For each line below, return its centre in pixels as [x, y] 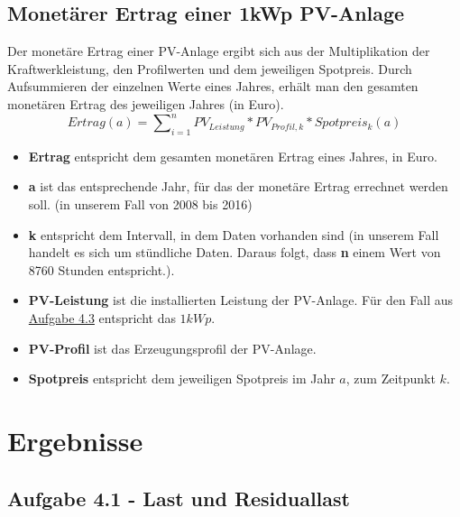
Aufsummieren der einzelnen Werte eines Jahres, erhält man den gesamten [213, 86]
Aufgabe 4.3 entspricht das [102, 318]
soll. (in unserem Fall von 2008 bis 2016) [140, 204]
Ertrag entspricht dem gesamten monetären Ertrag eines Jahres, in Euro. [233, 156]
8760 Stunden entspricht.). [101, 269]
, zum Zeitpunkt [391, 379]
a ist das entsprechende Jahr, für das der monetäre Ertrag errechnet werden [238, 186]
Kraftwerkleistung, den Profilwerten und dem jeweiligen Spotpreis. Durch [210, 68]
